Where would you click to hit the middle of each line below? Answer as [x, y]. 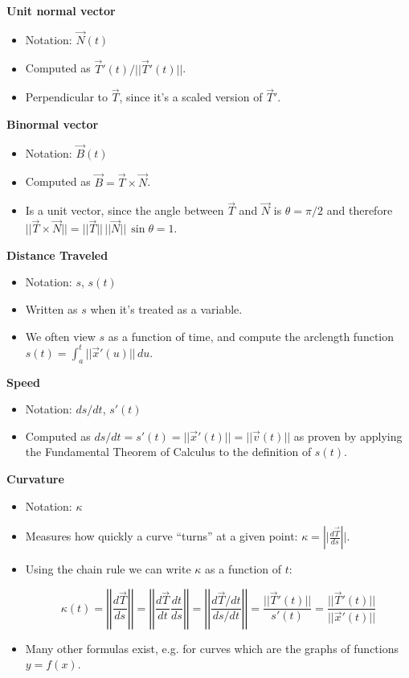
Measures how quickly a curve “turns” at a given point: [162, 536]
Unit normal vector [61, 10]
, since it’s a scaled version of [191, 97]
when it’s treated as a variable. [166, 309]
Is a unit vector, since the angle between [125, 210]
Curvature [35, 478]
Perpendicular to [66, 97]
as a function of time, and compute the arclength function [251, 336]
